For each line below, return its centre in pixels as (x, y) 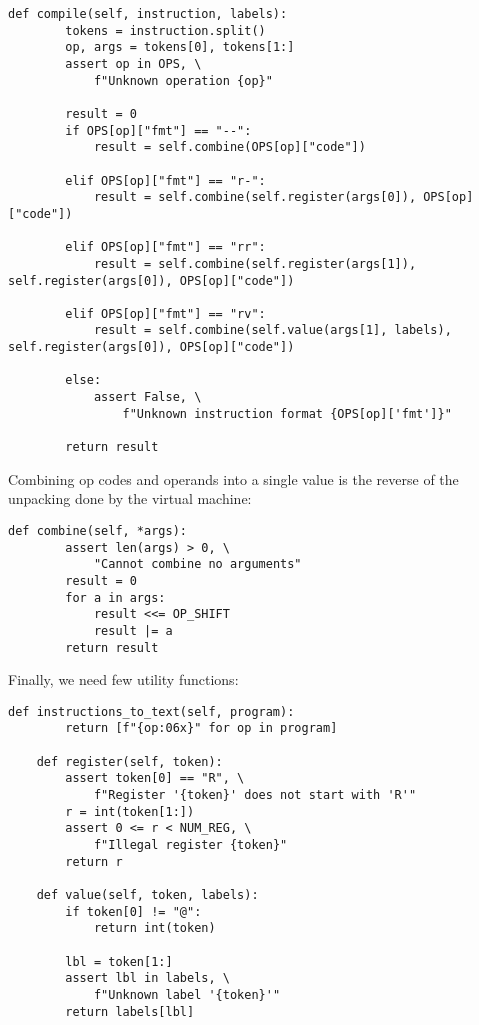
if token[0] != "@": (133, 911)
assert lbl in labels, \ (147, 978)
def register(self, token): (129, 761)
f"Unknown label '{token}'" (187, 994)
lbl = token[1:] (119, 961)
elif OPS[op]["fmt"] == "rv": (165, 313)
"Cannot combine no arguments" (197, 564)
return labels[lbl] (130, 1011)
